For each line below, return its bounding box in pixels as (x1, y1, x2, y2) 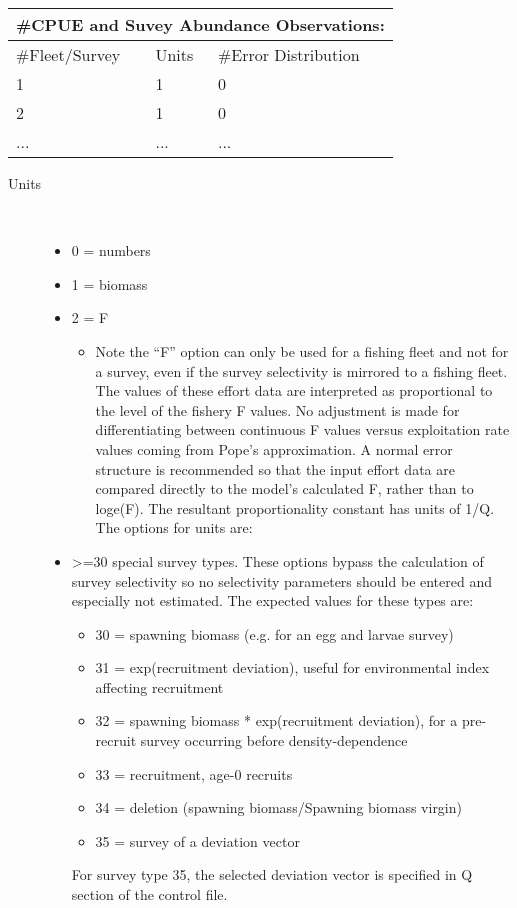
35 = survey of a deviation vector (95, 830, 300, 851)
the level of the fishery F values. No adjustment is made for (95, 399, 460, 420)
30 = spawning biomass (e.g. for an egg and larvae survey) (95, 623, 454, 644)
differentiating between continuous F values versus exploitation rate (95, 419, 510, 440)
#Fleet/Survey (16, 43, 121, 66)
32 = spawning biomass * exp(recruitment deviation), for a (95, 710, 458, 731)
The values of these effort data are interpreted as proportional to (95, 380, 493, 401)
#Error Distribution (217, 43, 360, 66)
